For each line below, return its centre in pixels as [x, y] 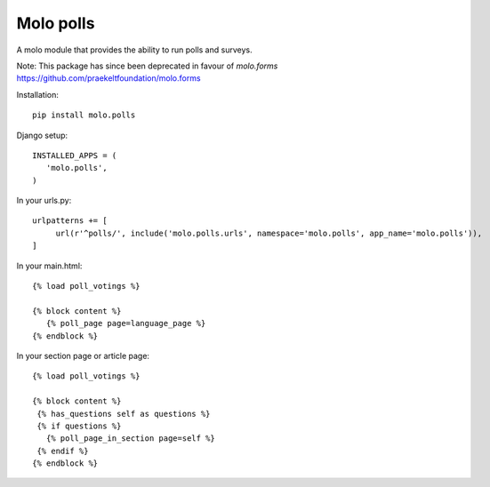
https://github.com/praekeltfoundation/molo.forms [108, 78]
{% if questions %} [79, 426]
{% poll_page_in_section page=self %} [130, 439]
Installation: [38, 94]
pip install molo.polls [84, 115]
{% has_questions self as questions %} [124, 414]
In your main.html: [49, 266]
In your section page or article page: [83, 355]
